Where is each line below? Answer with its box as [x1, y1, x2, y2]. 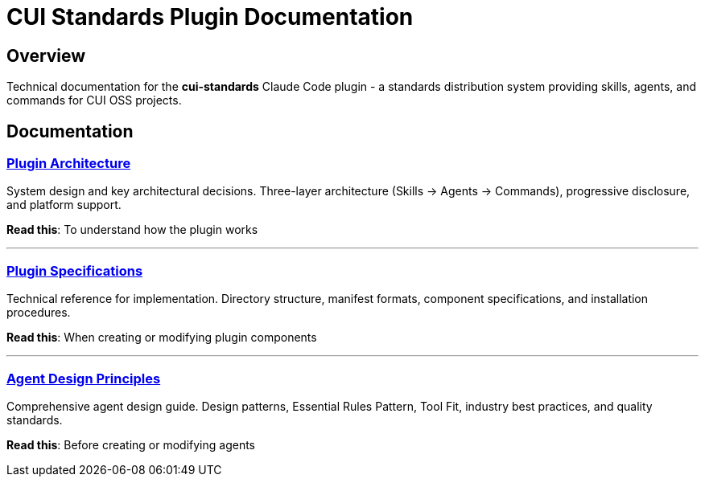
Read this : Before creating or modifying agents [6, 437, 256, 452]
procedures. [6, 305, 71, 320]
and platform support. [6, 198, 122, 212]
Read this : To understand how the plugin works [6, 223, 258, 237]
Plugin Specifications [6, 262, 143, 279]
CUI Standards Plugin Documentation [6, 3, 414, 31]
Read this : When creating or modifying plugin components [6, 330, 317, 345]
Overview [6, 45, 86, 66]
